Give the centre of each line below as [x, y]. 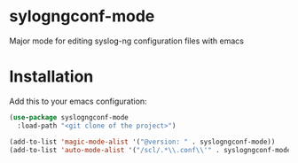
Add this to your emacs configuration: [78, 101]
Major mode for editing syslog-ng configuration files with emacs [126, 41]
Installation [51, 77]
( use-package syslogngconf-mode [69, 117]
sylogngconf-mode [82, 16]
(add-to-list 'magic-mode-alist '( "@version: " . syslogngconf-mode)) [142, 142]
